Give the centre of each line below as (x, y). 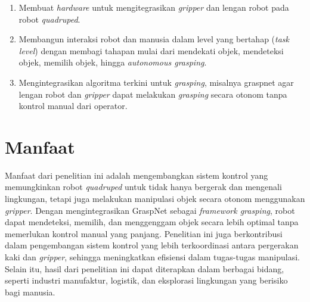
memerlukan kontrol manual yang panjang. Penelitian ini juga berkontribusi (144, 233)
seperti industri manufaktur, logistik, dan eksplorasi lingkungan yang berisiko (146, 280)
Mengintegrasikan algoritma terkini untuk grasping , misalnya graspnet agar (156, 82)
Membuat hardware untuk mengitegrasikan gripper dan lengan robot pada (154, 7)
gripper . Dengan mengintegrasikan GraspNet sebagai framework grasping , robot (150, 210)
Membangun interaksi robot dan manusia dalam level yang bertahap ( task (154, 39)
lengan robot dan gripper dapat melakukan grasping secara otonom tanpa (153, 94)
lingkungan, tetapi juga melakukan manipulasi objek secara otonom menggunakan (155, 199)
